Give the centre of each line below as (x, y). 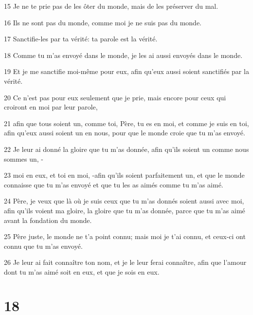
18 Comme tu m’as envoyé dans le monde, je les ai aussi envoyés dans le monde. (123, 55)
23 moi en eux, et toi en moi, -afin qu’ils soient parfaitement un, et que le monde (124, 175)
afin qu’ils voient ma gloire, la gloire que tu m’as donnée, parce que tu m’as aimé (125, 210)
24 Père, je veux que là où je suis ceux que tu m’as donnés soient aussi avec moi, (124, 201)
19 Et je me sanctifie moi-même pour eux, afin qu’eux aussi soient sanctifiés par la (126, 71)
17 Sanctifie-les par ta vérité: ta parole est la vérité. (81, 39)
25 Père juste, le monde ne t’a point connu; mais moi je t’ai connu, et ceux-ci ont (125, 236)
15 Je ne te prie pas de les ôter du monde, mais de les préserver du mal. (111, 6)
